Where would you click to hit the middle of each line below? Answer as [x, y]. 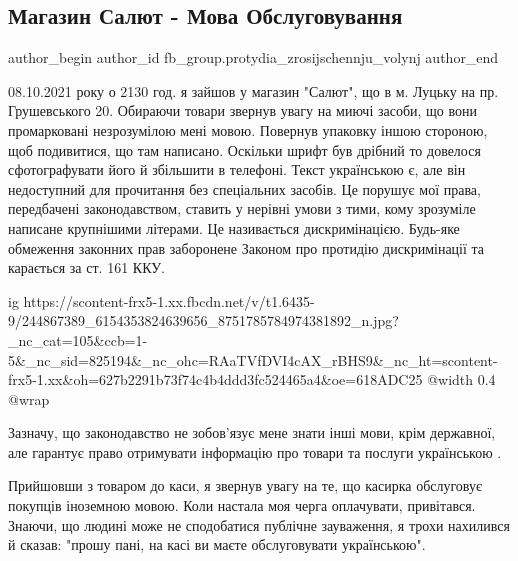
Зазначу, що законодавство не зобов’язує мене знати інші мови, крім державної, [252, 432]
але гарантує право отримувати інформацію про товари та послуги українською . [255, 451]
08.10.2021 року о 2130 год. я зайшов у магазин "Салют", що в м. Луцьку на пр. [253, 90]
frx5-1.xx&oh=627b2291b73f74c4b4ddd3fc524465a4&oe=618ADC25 [215, 379]
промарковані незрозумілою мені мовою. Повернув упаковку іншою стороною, [248, 129]
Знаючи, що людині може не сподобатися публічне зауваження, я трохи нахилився [259, 524]
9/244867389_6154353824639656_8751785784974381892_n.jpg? [203, 320]
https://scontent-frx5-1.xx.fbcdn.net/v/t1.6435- [169, 300]
